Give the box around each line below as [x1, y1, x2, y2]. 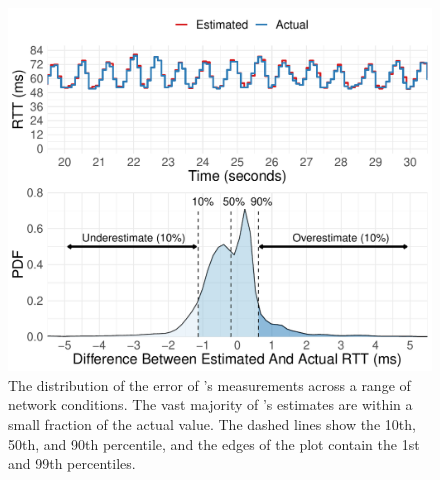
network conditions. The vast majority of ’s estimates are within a [8, 394, 413, 415]
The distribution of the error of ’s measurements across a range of [8, 374, 411, 395]
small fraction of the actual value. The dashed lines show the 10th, [8, 413, 416, 434]
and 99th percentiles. [8, 453, 136, 474]
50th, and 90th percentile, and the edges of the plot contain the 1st [8, 433, 420, 454]
